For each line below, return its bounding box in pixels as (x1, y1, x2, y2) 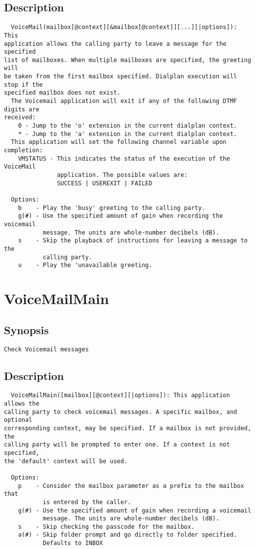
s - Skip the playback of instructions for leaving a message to (18, 237, 248, 244)
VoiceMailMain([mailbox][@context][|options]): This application (11, 392, 230, 399)
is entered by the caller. (42, 498, 131, 506)
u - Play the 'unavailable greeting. (18, 262, 152, 269)
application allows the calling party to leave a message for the (4, 40, 227, 47)
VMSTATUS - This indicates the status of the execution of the (18, 155, 230, 162)
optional (4, 416, 33, 424)
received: (4, 114, 36, 121)
